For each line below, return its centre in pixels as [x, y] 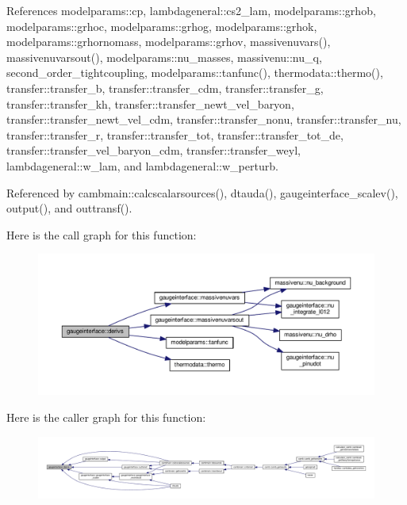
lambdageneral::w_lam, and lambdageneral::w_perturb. [142, 165]
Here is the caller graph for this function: [106, 417]
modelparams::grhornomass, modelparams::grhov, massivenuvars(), [169, 42]
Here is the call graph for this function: [102, 234]
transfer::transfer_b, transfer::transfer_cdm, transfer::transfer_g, [165, 88]
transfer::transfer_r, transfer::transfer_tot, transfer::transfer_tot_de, [175, 134]
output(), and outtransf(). [69, 208]
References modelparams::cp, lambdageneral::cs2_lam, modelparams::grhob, [191, 10]
